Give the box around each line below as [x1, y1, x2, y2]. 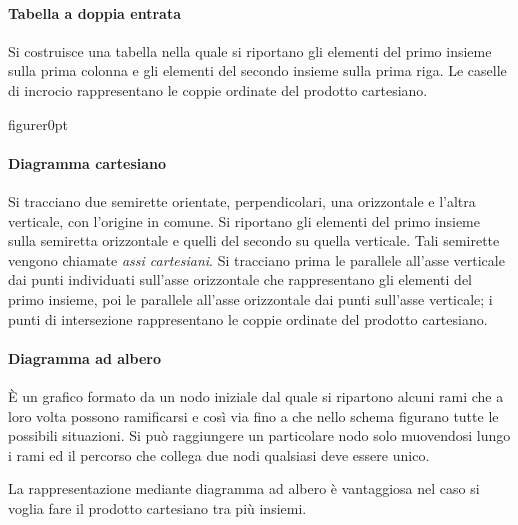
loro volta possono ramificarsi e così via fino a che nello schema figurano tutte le [8, 405, 499, 426]
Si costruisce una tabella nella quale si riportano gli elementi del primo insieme [8, 40, 492, 61]
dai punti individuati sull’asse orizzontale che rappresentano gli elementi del [8, 269, 473, 290]
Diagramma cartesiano [8, 152, 167, 173]
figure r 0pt [8, 113, 69, 134]
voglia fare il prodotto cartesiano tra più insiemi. [8, 497, 307, 518]
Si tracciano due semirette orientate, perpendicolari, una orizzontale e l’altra [8, 190, 476, 211]
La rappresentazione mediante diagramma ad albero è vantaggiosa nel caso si [8, 478, 480, 499]
